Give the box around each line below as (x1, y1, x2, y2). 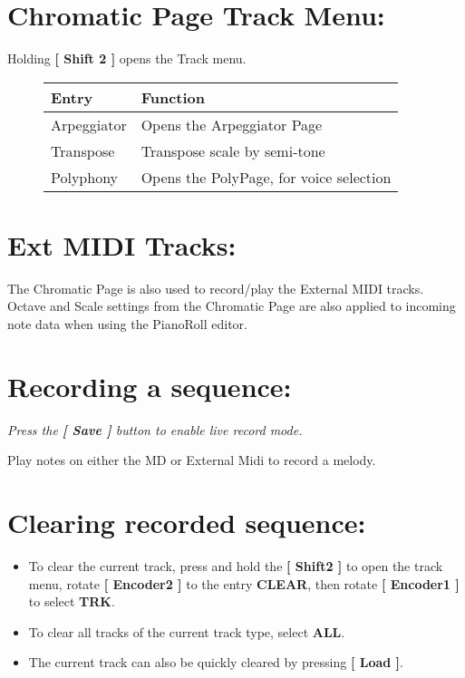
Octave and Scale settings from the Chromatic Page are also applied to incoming (7, 296, 456, 315)
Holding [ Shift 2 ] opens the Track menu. (7, 49, 247, 68)
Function (140, 86, 206, 108)
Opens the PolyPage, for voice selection (140, 166, 392, 188)
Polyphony (51, 166, 119, 188)
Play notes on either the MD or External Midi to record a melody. (7, 450, 376, 470)
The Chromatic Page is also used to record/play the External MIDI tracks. (7, 278, 424, 297)
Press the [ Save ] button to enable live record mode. (7, 420, 303, 439)
